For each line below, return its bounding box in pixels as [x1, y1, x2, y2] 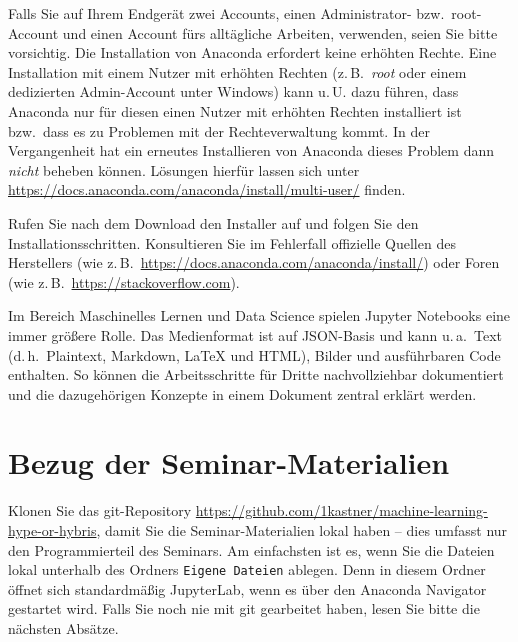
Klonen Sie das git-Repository [8, 500, 192, 521]
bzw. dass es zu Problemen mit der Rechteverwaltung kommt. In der [8, 120, 430, 141]
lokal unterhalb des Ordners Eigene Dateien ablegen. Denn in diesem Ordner [8, 559, 486, 580]
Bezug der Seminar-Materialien [8, 442, 450, 483]
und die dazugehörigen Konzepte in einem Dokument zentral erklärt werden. [8, 383, 477, 404]
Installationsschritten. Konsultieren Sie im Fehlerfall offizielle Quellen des [8, 232, 456, 253]
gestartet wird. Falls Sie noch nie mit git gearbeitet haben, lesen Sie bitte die [8, 598, 480, 619]
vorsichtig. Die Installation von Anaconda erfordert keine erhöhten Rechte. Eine [8, 42, 497, 63]
